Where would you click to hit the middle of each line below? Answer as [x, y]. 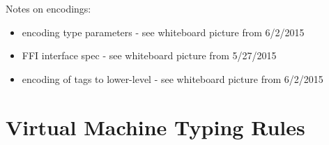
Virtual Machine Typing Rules [155, 127]
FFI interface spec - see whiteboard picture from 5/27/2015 [149, 55]
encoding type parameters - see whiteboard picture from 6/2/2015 [163, 32]
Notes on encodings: [48, 8]
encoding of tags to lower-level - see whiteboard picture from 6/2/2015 [173, 78]
